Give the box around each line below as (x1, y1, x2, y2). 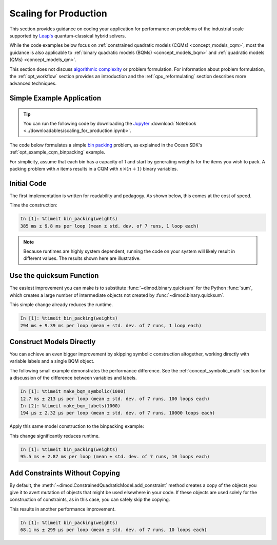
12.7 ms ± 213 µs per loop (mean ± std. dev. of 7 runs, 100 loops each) (20, 396, 210, 402)
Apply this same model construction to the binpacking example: (9, 423, 144, 429)
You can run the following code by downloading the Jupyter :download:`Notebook (23, 121, 197, 127)
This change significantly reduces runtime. (9, 433, 100, 439)
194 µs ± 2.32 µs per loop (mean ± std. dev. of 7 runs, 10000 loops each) (20, 410, 215, 416)
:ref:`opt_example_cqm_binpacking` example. (9, 149, 105, 155)
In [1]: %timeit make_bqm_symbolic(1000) (20, 388, 126, 394)
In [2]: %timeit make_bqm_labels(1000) (20, 403, 121, 408)
